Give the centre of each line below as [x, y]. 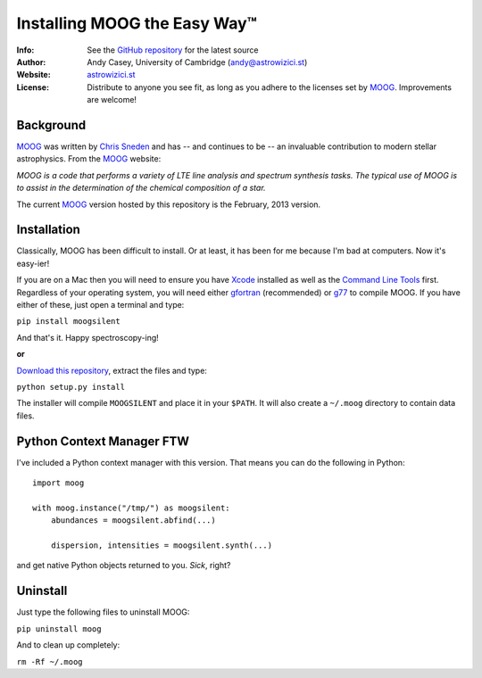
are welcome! [112, 100]
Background [51, 125]
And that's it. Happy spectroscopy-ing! [88, 337]
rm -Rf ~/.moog [50, 661]
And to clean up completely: [68, 645]
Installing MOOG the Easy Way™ [137, 23]
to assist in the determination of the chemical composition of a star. [141, 188]
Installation [48, 230]
